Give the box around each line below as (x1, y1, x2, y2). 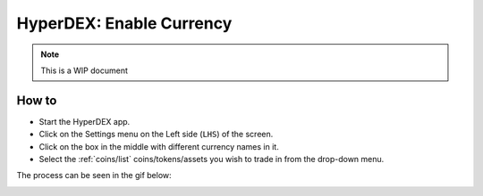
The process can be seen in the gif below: (16, 170, 172, 181)
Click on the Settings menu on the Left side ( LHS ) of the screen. (38, 129, 274, 140)
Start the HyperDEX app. (38, 116, 131, 127)
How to (16, 93, 57, 108)
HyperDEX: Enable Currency (16, 13, 233, 33)
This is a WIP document (40, 65, 129, 76)
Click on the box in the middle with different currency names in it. (38, 141, 279, 151)
